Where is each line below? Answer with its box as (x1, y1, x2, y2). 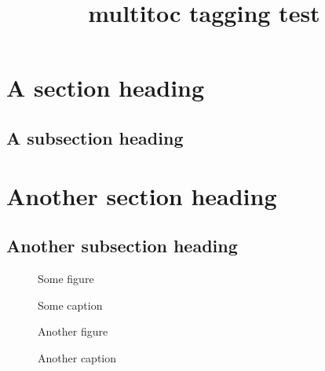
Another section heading (6, 179, 277, 211)
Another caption (38, 349, 117, 365)
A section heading (6, 72, 205, 104)
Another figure (38, 323, 108, 340)
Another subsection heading (6, 233, 238, 258)
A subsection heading (6, 125, 184, 149)
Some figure (38, 270, 94, 286)
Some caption (38, 296, 103, 313)
